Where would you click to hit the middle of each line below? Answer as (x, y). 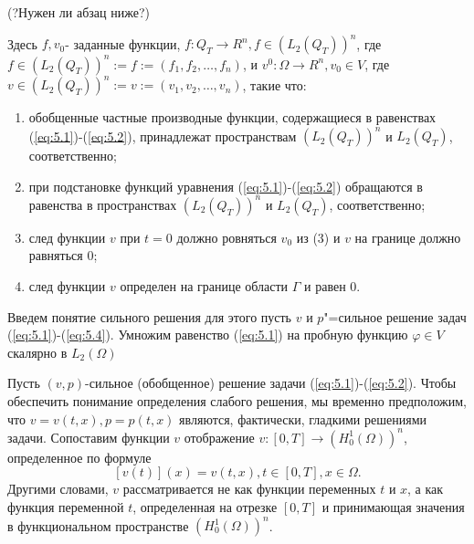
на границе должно (408, 237)
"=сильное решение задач (395, 316)
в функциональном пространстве (98, 525)
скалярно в (37, 352)
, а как (426, 489)
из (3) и (318, 237)
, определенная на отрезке (205, 506)
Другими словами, (58, 489)
